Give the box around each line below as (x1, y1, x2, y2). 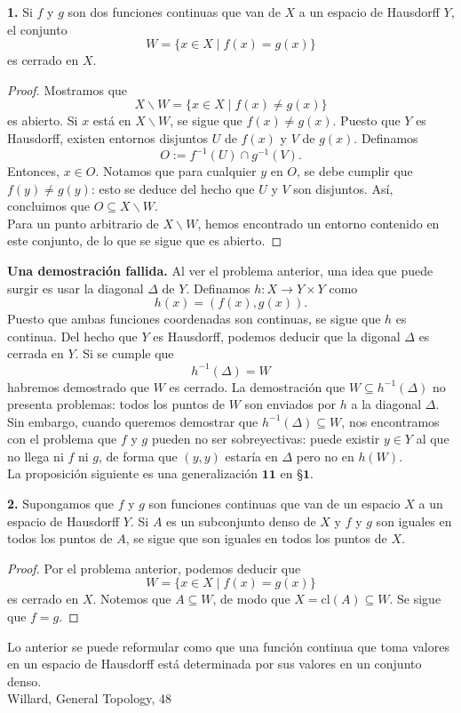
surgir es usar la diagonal (7, 278, 144, 297)
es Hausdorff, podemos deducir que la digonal (153, 326, 401, 345)
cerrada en (7, 344, 64, 363)
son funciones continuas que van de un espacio (148, 494, 401, 513)
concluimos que (7, 196, 91, 215)
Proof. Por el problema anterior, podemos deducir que (7, 558, 301, 577)
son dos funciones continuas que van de (68, 3, 281, 20)
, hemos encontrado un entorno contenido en (197, 213, 440, 232)
